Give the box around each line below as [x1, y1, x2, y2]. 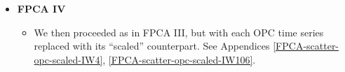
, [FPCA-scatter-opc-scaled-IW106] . [102, 52, 256, 66]
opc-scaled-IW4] [34, 52, 103, 66]
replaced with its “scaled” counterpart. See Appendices [34, 38, 270, 53]
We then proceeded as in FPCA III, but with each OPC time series [34, 24, 324, 39]
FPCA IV [17, 1, 66, 15]
